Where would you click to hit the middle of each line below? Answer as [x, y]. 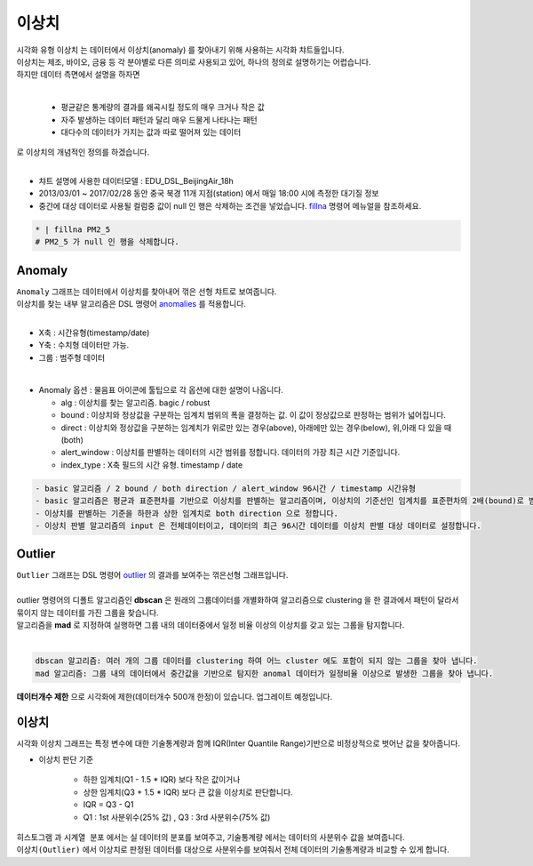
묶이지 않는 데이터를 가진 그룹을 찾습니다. [88, 613]
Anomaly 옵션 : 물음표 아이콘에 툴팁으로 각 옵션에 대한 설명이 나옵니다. [161, 390]
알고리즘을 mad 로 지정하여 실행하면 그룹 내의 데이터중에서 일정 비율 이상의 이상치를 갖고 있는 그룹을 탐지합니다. [211, 625]
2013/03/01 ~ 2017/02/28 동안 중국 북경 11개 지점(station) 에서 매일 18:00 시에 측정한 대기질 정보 [209, 193]
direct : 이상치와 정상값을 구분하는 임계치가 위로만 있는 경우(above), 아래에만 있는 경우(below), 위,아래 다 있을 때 [256, 428]
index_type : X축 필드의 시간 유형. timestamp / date [152, 465]
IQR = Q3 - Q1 [108, 805]
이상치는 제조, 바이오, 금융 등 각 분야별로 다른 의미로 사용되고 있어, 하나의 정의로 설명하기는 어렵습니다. [194, 61]
